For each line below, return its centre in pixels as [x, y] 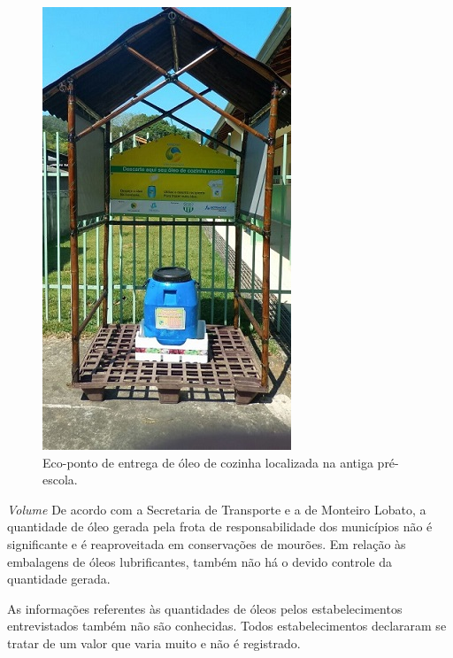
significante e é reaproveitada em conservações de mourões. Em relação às [207, 543]
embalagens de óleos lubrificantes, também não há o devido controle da [200, 561]
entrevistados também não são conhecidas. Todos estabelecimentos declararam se [227, 626]
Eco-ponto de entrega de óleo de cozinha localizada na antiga [208, 462]
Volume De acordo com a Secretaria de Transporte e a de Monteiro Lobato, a [217, 509]
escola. [60, 480]
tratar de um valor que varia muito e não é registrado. [154, 643]
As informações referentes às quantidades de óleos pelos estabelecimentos [205, 608]
